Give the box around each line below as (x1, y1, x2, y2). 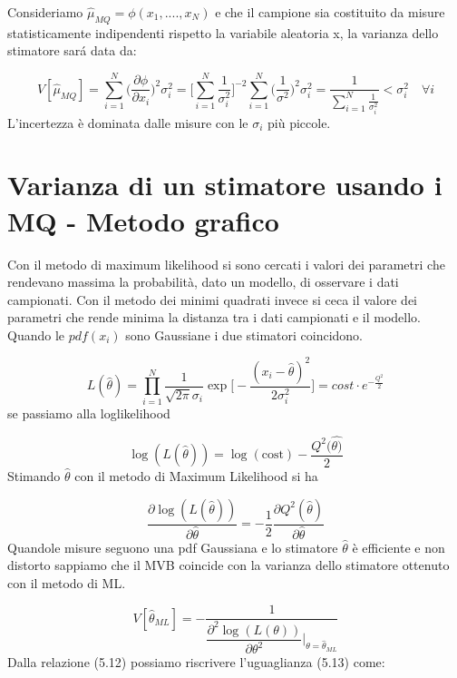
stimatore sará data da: (7, 41, 137, 60)
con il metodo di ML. (7, 573, 126, 592)
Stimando (7, 467, 61, 486)
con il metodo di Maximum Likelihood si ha (74, 467, 318, 486)
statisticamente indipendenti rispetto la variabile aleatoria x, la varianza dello (7, 23, 439, 42)
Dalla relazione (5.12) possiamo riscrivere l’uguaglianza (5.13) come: (7, 653, 385, 672)
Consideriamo (7, 3, 83, 21)
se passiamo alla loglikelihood (7, 403, 170, 422)
